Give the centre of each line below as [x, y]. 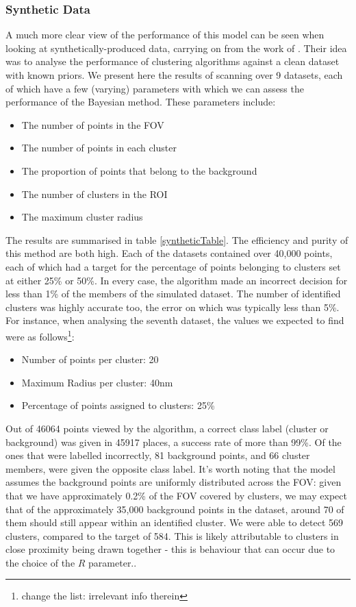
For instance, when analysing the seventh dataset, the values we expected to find [175, 320]
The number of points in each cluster [99, 148]
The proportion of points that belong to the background [139, 170]
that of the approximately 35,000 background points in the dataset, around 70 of [175, 509]
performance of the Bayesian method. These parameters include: [141, 102]
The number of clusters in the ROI [94, 194]
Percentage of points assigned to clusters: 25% [118, 405]
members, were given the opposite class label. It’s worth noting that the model [170, 468]
